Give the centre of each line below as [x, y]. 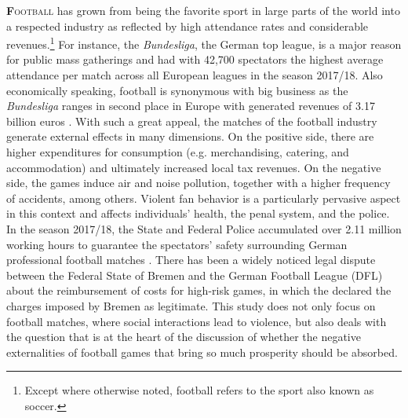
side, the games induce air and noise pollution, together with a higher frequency [199, 183]
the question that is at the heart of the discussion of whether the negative [184, 337]
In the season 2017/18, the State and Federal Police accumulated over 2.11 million [204, 228]
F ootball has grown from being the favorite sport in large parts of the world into [203, 10]
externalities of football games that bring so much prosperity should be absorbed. [202, 352]
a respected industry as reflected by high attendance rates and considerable [188, 26]
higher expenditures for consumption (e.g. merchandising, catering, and [178, 152]
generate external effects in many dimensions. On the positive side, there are [190, 136]
